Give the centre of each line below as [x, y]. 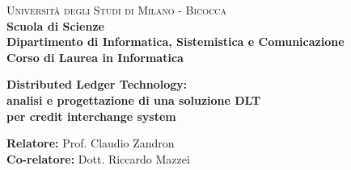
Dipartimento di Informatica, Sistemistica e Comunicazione [175, 41]
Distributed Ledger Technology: [97, 84]
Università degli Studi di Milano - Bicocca [117, 10]
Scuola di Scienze [55, 25]
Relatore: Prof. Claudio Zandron [91, 143]
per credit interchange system [91, 116]
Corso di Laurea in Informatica [95, 57]
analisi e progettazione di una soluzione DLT [134, 100]
